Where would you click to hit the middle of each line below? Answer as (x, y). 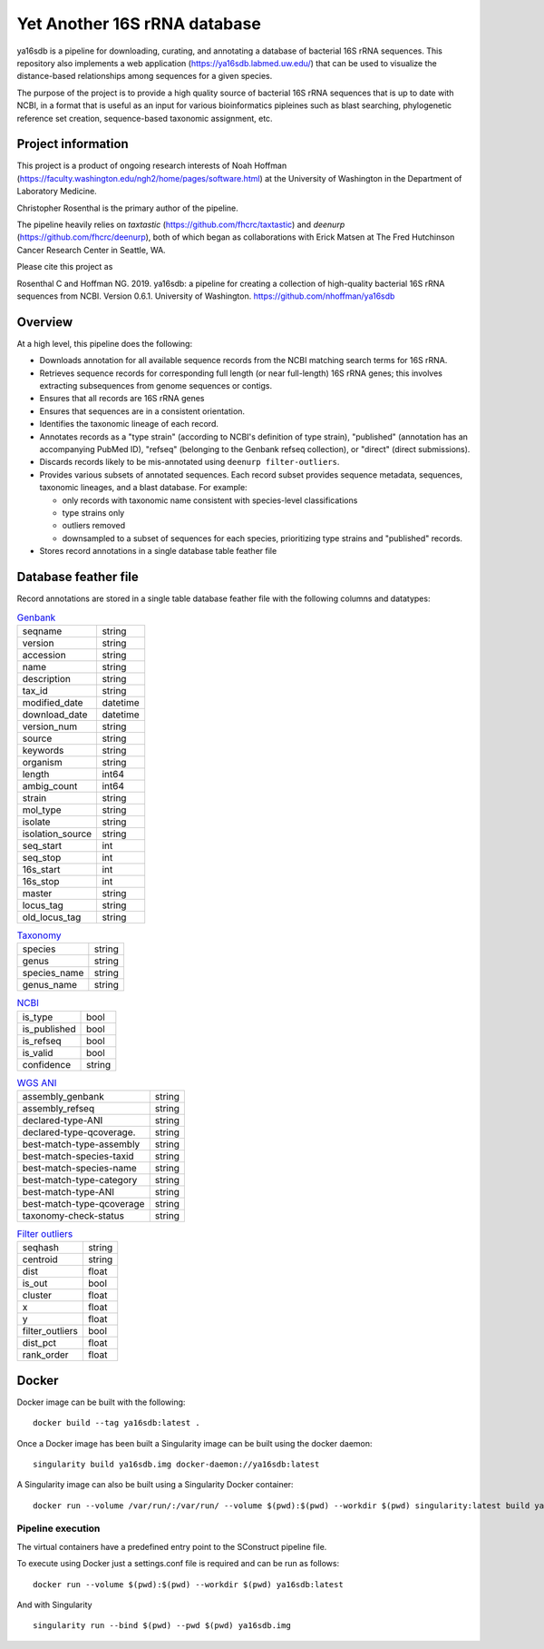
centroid (40, 1259)
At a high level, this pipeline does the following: (105, 343)
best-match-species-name (80, 1168)
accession (44, 655)
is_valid (38, 1052)
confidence (47, 1064)
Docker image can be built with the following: (101, 1402)
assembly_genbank (63, 1096)
